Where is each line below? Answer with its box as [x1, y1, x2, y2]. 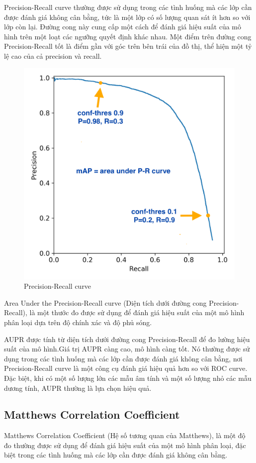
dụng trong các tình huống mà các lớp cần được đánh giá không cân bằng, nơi [4, 353, 243, 363]
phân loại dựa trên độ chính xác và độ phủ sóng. [4, 317, 152, 327]
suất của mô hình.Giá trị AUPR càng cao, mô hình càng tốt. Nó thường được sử [4, 344, 250, 354]
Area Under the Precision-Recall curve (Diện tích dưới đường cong [4, 297, 207, 308]
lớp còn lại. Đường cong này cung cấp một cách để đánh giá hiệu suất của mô [4, 21, 242, 32]
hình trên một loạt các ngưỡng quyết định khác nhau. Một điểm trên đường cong [4, 31, 252, 41]
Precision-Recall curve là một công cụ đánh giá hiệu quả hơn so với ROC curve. [4, 363, 248, 373]
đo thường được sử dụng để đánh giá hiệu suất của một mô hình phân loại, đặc [4, 440, 246, 450]
